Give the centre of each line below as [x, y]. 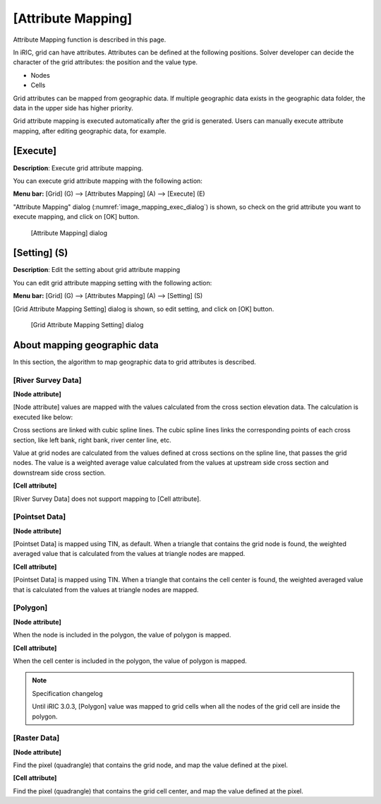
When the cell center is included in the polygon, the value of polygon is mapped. [130, 661]
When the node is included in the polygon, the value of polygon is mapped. [122, 635]
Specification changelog [67, 693]
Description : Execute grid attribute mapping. [78, 168]
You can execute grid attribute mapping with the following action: [108, 181]
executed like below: [43, 417]
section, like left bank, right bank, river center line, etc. [92, 440]
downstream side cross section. [59, 473]
